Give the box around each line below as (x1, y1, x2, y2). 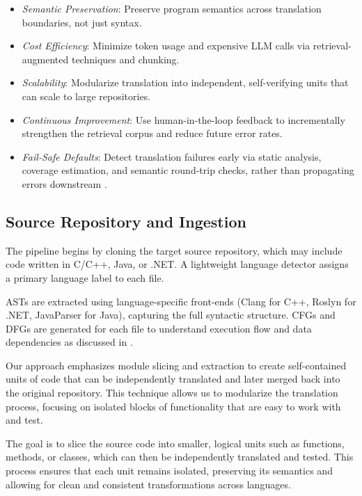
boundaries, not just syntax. (22, 15, 142, 29)
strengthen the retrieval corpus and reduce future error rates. (22, 126, 283, 141)
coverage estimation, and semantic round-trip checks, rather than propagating (22, 163, 354, 177)
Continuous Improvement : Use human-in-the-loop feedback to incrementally (22, 112, 345, 127)
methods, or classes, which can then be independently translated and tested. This (6, 449, 354, 464)
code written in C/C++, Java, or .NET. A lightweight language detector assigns (6, 257, 349, 271)
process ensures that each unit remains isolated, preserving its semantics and (6, 463, 333, 478)
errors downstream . (22, 176, 107, 191)
